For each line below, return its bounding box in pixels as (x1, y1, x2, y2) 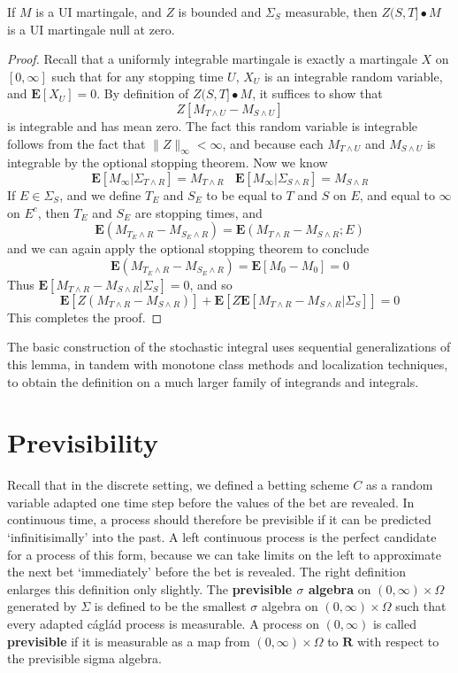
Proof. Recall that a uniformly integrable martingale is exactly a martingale (7, 50, 417, 68)
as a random (365, 476, 433, 494)
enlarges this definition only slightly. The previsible (7, 579, 293, 598)
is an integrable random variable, (263, 66, 443, 85)
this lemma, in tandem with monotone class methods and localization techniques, (7, 354, 448, 373)
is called (372, 614, 417, 632)
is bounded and (178, 3, 262, 20)
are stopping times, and (134, 203, 263, 221)
